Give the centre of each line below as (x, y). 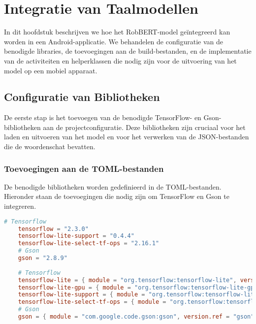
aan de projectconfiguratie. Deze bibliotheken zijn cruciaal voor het (144, 127)
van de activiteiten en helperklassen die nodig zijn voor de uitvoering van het (120, 60)
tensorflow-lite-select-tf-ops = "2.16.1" (89, 243)
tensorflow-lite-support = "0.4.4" (76, 236)
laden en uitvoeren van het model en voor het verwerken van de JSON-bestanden (127, 137)
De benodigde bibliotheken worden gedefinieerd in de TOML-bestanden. (113, 186)
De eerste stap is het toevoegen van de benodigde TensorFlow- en (103, 117)
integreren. (20, 206)
